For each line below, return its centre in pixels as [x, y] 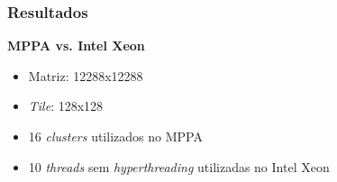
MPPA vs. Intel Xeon [76, 45]
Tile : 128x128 [66, 106]
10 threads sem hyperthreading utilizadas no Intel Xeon [179, 166]
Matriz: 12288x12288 [86, 75]
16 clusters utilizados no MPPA [115, 136]
